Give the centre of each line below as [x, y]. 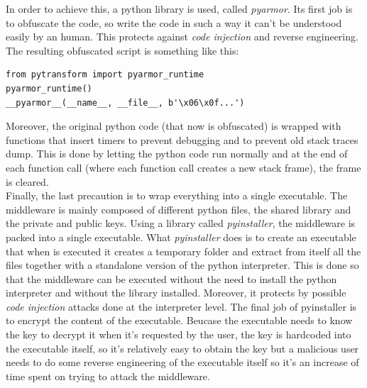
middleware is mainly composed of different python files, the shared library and [179, 209]
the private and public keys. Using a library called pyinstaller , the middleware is [181, 223]
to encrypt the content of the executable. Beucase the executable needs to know [179, 320]
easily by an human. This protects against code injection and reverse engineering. [182, 37]
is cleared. [27, 181]
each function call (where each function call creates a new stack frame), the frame [183, 167]
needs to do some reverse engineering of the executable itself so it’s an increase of [182, 362]
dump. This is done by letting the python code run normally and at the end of [177, 154]
